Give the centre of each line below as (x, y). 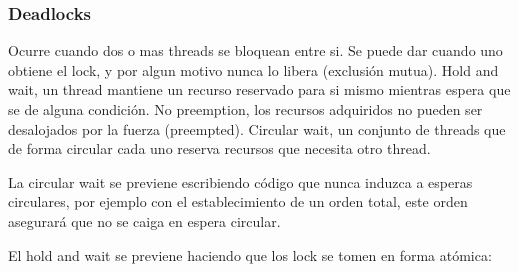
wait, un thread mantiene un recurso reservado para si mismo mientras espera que (259, 89)
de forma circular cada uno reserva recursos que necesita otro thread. (219, 148)
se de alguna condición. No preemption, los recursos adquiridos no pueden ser (245, 109)
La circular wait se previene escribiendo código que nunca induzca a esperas (240, 181)
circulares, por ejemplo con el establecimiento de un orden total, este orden (238, 201)
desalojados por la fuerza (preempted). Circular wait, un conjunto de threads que (257, 128)
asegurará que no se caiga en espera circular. (144, 220)
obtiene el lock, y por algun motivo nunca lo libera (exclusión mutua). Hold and (253, 69)
